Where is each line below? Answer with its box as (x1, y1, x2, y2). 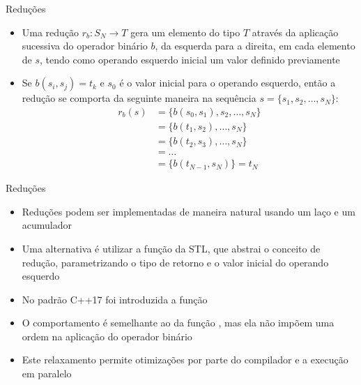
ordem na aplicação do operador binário (22, 329, 192, 343)
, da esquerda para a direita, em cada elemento (155, 38, 355, 53)
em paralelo (22, 366, 72, 381)
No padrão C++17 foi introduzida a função (22, 292, 208, 306)
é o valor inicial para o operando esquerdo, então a (119, 75, 336, 90)
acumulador (22, 218, 72, 232)
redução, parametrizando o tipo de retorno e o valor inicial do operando (22, 255, 329, 269)
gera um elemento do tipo (130, 24, 240, 39)
